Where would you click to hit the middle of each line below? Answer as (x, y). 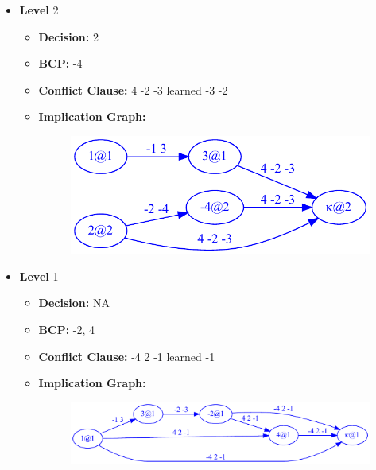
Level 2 (39, 10)
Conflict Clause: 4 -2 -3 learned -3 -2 (133, 89)
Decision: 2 (68, 36)
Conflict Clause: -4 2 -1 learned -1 (127, 356)
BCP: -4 (60, 63)
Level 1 (39, 276)
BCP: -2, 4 (67, 329)
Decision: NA (74, 303)
